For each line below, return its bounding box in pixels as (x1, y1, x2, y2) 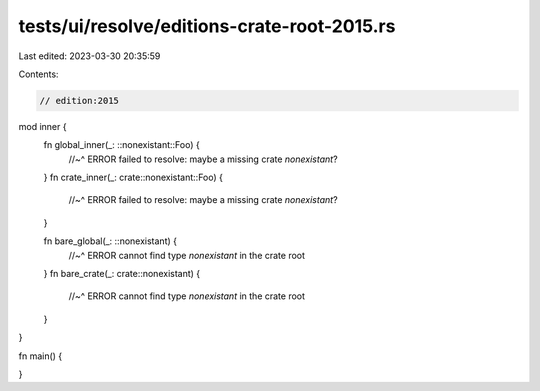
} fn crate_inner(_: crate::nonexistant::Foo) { (43, 171, 224, 184)
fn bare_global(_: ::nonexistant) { (43, 235, 177, 247)
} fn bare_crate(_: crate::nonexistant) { (43, 268, 201, 280)
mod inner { (18, 120, 67, 132)
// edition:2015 (39, 95, 120, 106)
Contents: (18, 68, 59, 80)
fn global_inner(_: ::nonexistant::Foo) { (43, 139, 200, 151)
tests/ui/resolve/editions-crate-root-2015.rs (18, 15, 396, 37)
